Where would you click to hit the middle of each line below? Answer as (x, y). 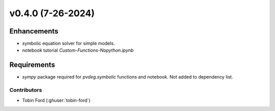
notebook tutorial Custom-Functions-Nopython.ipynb (78, 50)
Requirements (32, 65)
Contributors (26, 90)
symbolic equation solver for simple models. (68, 44)
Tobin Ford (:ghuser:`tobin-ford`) (56, 100)
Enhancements (34, 31)
